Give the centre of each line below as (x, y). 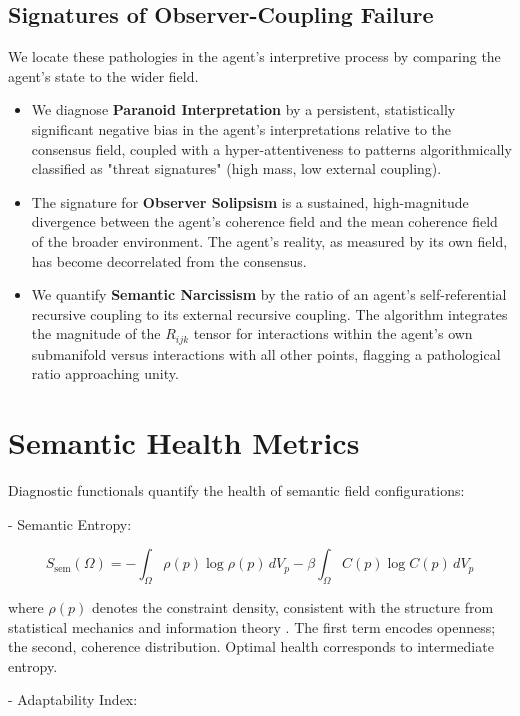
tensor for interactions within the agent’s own (333, 333)
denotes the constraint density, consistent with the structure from (292, 607)
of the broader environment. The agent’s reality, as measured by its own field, (269, 240)
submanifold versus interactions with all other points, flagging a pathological (266, 353)
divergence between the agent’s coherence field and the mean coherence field (264, 221)
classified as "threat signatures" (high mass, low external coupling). (236, 168)
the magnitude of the (96, 333)
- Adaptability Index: (73, 699)
